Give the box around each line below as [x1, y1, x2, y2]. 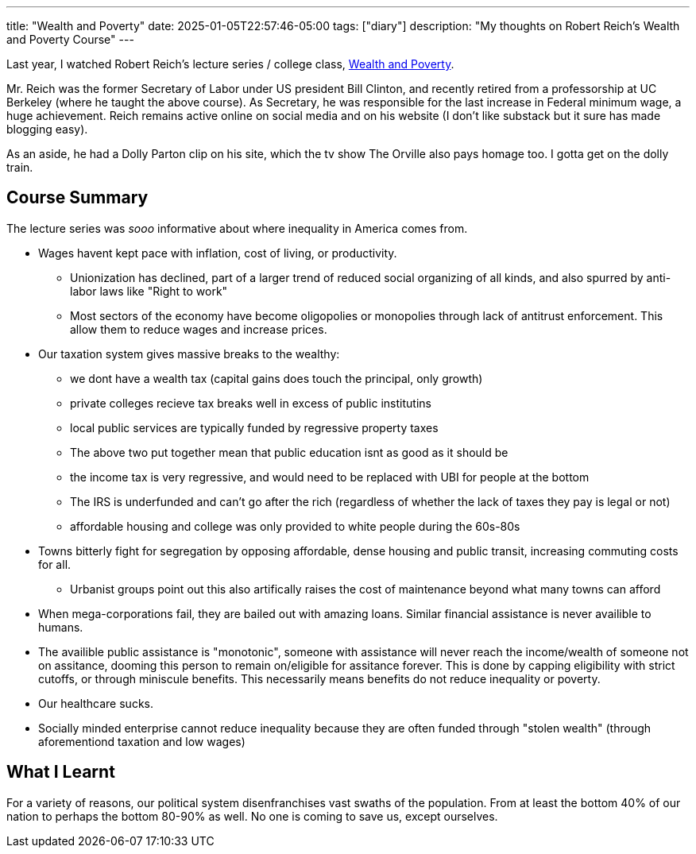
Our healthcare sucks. [38, 696, 153, 710]
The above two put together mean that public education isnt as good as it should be [70, 445, 508, 459]
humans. [38, 620, 83, 634]
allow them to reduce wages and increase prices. [70, 322, 327, 336]
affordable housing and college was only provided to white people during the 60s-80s [70, 519, 520, 533]
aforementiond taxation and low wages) [38, 734, 246, 748]
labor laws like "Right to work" [70, 284, 228, 298]
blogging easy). [6, 122, 88, 136]
